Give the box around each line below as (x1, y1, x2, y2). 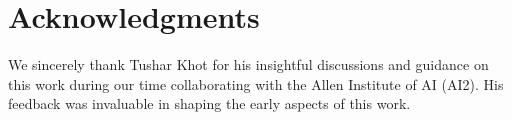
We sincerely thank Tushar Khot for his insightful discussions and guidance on (8, 54, 489, 75)
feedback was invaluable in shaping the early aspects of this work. (8, 93, 411, 114)
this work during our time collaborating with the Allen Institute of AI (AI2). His (8, 73, 504, 94)
